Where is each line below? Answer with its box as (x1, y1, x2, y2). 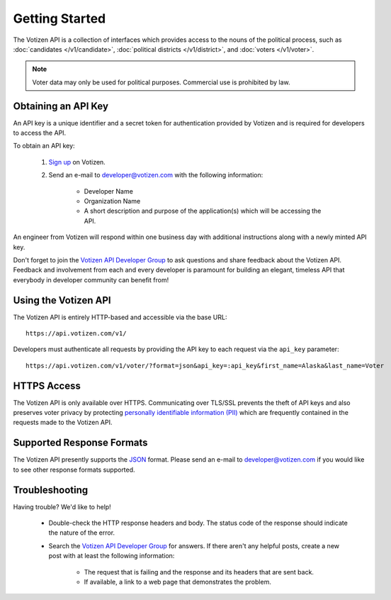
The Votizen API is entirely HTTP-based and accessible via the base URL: (13, 313, 227, 321)
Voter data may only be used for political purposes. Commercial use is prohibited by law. (32, 78, 290, 87)
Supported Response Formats (13, 437, 148, 449)
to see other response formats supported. (13, 465, 135, 474)
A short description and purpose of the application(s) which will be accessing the (84, 206, 322, 216)
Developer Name (84, 187, 134, 195)
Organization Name (84, 196, 141, 205)
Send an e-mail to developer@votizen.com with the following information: (48, 171, 263, 179)
